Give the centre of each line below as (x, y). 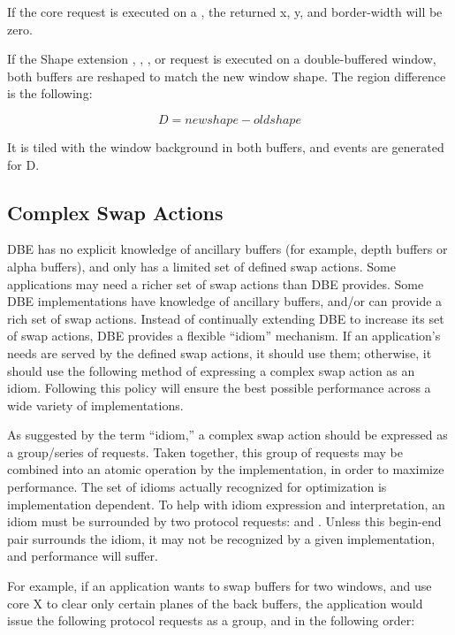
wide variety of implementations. (95, 405)
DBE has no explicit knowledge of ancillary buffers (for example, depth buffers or (227, 249)
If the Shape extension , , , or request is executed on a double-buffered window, (222, 59)
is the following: (50, 93)
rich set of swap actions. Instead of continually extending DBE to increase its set (226, 318)
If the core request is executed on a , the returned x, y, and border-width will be (225, 11)
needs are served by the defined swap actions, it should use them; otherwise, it (220, 352)
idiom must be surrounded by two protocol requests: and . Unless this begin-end (224, 521)
